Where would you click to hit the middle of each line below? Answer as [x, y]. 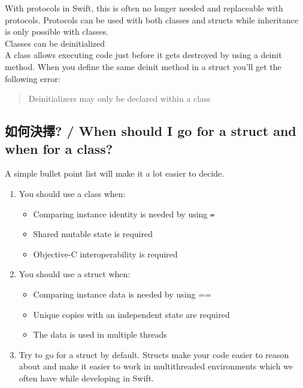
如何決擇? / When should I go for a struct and [151, 131]
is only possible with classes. [57, 31]
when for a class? [59, 148]
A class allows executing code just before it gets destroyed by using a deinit [143, 55]
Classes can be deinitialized [55, 43]
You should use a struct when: [75, 274]
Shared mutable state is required [93, 234]
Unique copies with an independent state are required [131, 314]
